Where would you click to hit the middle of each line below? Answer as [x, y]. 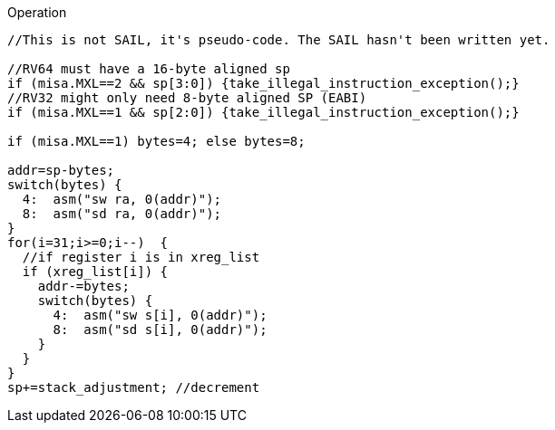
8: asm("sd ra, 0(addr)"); [122, 214]
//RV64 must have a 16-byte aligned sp [149, 69]
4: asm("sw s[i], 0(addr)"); [160, 315]
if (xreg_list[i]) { [95, 272]
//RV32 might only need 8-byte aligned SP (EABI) [187, 98]
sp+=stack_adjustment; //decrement [134, 387]
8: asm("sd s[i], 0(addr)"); [160, 330]
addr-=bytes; [83, 286]
